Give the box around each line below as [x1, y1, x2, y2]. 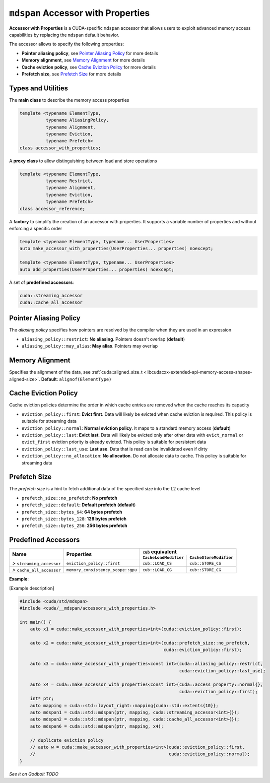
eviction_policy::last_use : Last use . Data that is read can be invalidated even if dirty [21, 446, 208, 452]
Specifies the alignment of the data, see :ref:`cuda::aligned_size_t [9, 369, 143, 375]
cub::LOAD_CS [142, 561, 172, 566]
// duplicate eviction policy [30, 737, 104, 743]
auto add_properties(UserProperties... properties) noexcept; [19, 266, 174, 272]
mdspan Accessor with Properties [9, 7, 150, 18]
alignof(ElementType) [59, 376, 112, 382]
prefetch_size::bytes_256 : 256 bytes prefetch [21, 522, 128, 528]
